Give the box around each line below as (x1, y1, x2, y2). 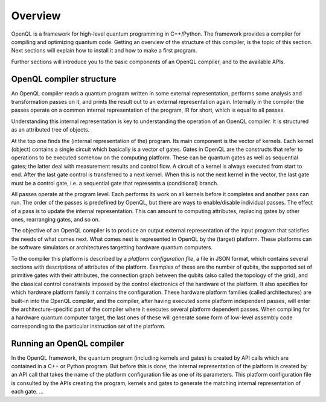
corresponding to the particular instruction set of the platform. (11, 322, 166, 330)
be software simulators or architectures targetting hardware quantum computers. (11, 244, 213, 251)
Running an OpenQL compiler (11, 338, 124, 348)
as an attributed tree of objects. (11, 126, 90, 133)
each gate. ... (11, 388, 44, 395)
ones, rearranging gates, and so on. (11, 216, 100, 223)
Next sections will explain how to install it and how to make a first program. (11, 47, 197, 54)
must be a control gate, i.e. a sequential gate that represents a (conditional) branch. (11, 179, 219, 187)
